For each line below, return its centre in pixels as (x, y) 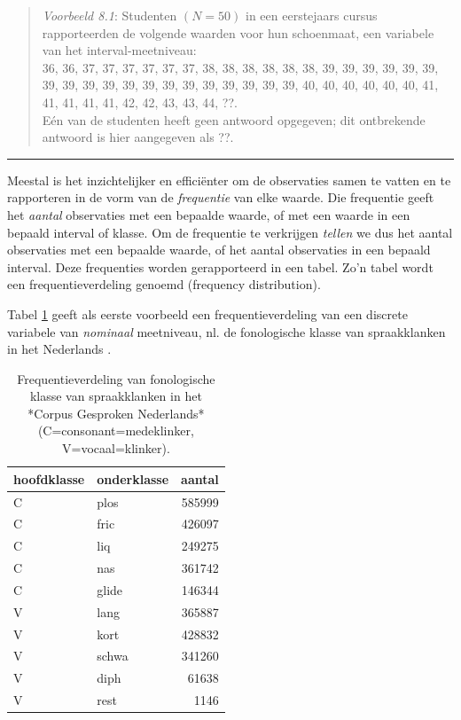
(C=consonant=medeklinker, (116, 430)
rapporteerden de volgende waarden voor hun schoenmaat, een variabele (238, 32)
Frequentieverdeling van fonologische (116, 378)
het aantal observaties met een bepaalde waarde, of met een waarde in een (209, 214)
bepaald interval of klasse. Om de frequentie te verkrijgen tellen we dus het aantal (230, 232)
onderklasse (133, 478)
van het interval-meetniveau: (119, 50)
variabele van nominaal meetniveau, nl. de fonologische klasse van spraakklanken (227, 331)
